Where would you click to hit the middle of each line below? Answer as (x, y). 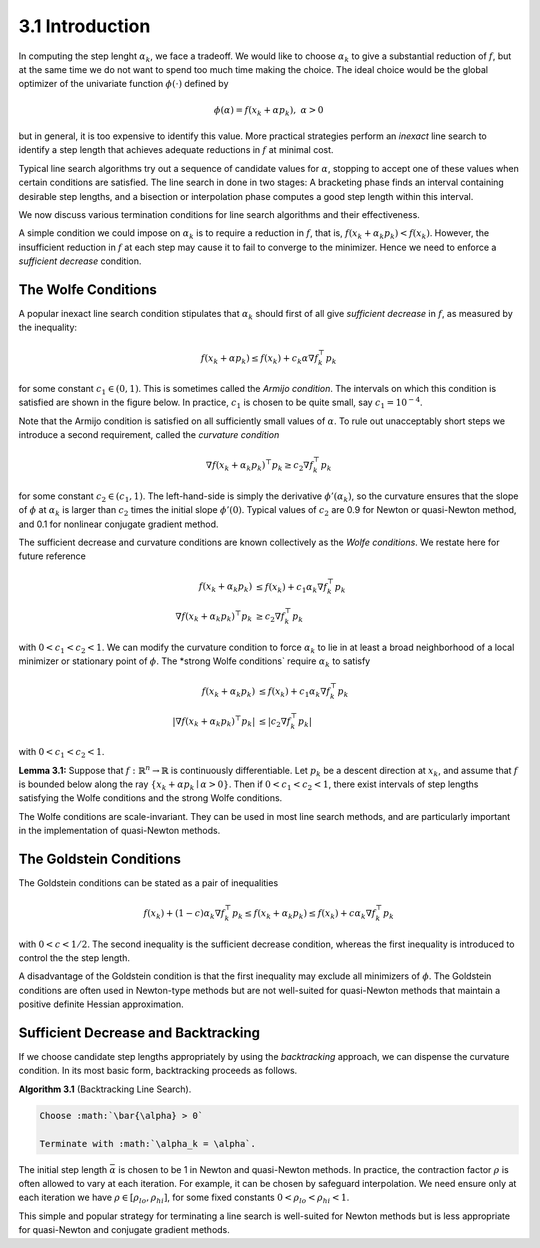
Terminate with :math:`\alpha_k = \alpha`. (148, 1143)
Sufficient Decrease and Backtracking (139, 1032)
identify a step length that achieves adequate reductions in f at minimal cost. (176, 150)
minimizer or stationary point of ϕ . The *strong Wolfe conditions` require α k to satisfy (194, 662)
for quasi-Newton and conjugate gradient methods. (124, 1230)
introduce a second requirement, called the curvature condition (149, 435)
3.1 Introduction (84, 26)
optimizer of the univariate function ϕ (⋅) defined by (123, 84)
